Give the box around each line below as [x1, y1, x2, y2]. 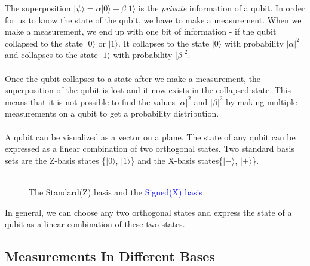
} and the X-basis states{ [130, 154, 223, 166]
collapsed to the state [5, 36, 83, 49]
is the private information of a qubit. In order [138, 2, 305, 14]
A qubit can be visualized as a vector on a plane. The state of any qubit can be [5, 130, 296, 143]
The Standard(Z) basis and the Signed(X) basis [29, 185, 202, 198]
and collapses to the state [5, 48, 98, 61]
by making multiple [226, 95, 297, 108]
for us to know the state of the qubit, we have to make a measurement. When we [5, 13, 302, 26]
